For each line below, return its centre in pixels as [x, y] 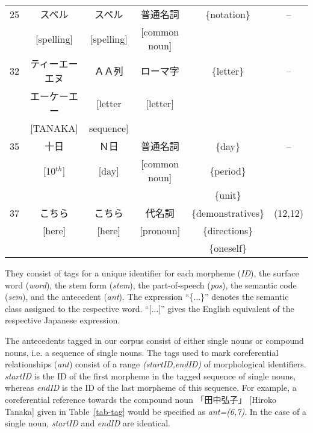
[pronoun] [160, 230]
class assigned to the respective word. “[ [78, 308]
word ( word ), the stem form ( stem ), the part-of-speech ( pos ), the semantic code [151, 285]
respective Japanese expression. [63, 320]
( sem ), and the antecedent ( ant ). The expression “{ [99, 297]
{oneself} [228, 248]
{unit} [228, 195]
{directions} [228, 230]
